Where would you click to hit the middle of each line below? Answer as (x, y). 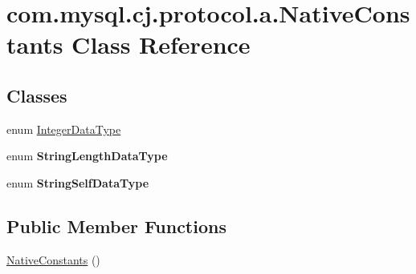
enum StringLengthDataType (87, 156)
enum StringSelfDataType (78, 182)
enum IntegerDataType (64, 129)
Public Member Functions (116, 226)
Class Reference (161, 44)
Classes (37, 95)
